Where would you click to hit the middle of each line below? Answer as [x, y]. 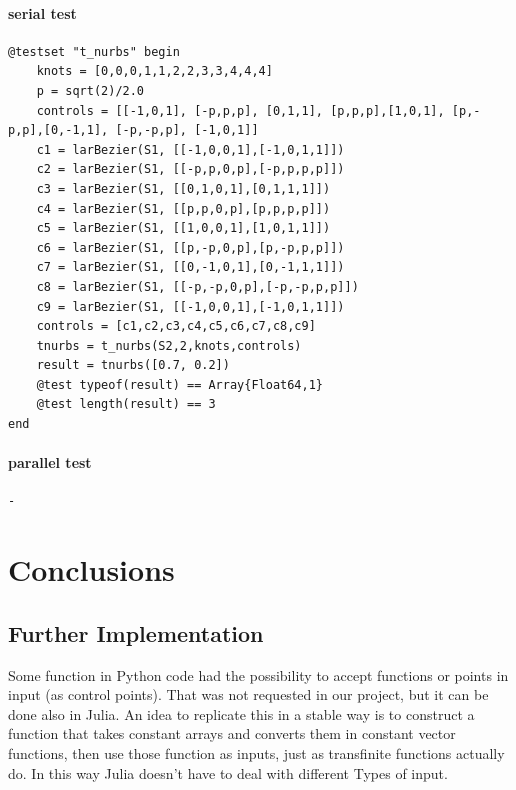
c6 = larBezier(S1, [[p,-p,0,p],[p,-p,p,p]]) [190, 247]
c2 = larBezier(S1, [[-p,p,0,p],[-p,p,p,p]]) [190, 169]
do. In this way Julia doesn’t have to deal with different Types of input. [228, 772]
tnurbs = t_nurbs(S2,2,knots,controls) [169, 345]
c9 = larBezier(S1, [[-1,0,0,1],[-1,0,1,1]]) [190, 306]
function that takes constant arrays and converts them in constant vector [232, 733]
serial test [42, 12]
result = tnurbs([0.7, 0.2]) [133, 365]
